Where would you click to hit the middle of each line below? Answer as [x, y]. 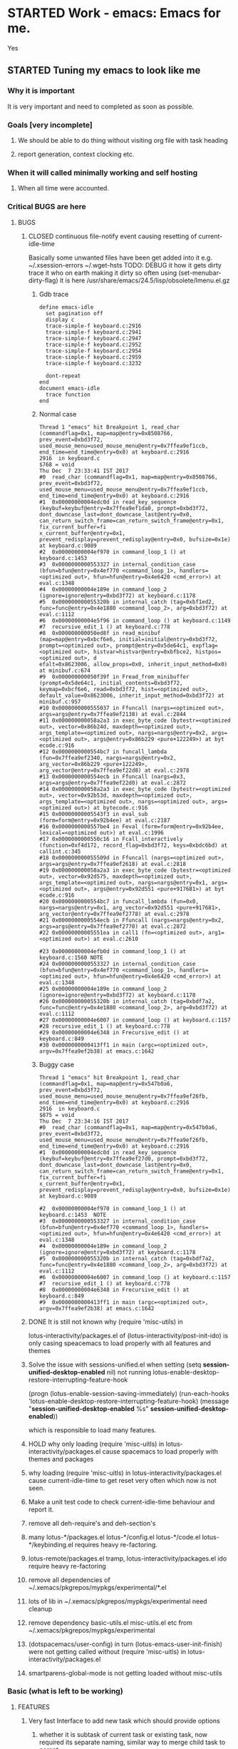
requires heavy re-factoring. [116, 1544]
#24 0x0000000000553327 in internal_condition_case [117, 964]
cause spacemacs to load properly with [160, 1451]
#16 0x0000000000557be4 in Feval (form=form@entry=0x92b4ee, [131, 826]
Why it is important [41, 91]
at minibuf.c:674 [64, 670]
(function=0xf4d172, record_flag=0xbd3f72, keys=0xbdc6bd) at [133, 845]
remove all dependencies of [69, 1580]
